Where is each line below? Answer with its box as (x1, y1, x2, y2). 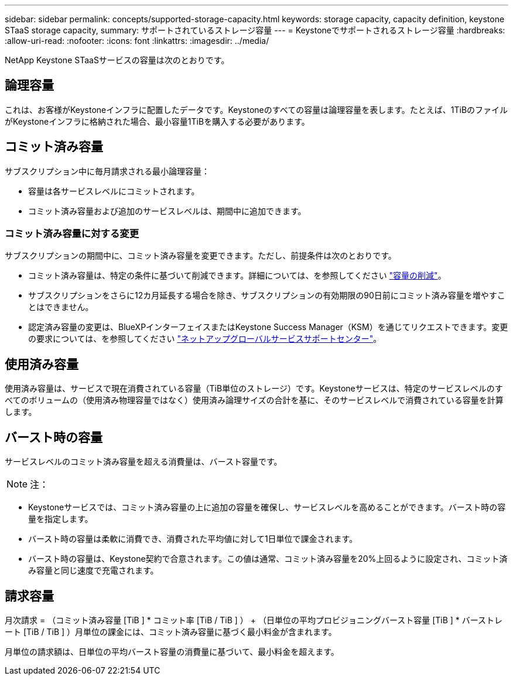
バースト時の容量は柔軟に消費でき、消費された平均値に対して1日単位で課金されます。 (28, 534, 358, 544)
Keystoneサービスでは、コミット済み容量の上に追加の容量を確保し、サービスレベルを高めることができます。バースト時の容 (28, 502, 506, 513)
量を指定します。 (28, 514, 93, 524)
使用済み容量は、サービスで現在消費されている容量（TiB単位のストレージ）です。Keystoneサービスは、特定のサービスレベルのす (5, 383, 503, 394)
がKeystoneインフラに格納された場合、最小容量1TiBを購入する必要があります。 (5, 116, 310, 126)
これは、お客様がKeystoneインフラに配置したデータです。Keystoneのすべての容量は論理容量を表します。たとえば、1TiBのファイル (5, 104, 508, 115)
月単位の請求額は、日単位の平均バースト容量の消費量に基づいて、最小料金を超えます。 (5, 646, 339, 657)
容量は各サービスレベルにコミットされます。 (28, 186, 200, 196)
